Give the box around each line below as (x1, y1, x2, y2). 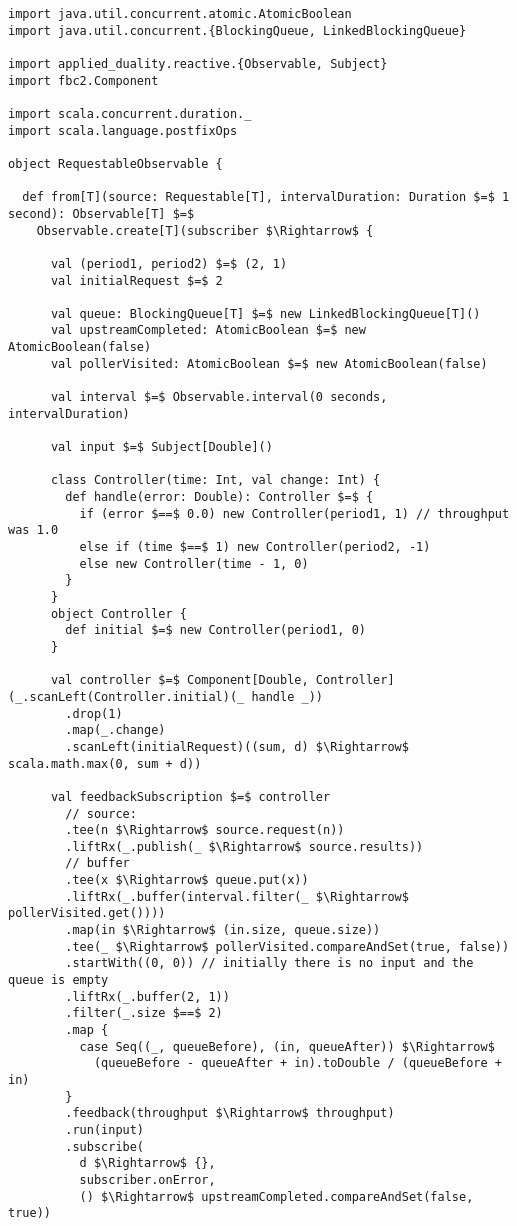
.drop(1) (65, 706, 123, 721)
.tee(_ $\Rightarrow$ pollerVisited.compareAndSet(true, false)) (65, 939, 510, 954)
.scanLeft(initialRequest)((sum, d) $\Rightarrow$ (65, 739, 409, 754)
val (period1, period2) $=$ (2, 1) (50, 256, 288, 271)
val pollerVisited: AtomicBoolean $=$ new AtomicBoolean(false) (50, 356, 488, 371)
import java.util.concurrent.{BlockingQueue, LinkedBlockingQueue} (8, 23, 467, 38)
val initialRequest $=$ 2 (50, 273, 223, 288)
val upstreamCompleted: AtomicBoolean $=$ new (50, 323, 366, 338)
